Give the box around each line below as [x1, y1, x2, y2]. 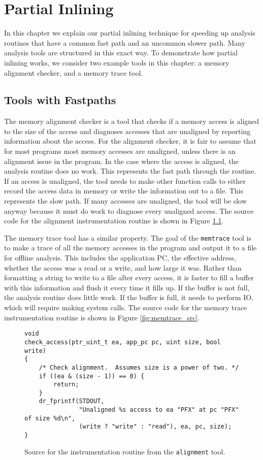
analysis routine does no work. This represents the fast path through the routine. [4, 166, 256, 176]
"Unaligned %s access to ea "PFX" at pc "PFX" [79, 406, 239, 414]
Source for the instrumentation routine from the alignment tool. [24, 446, 225, 456]
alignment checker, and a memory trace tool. [4, 67, 143, 78]
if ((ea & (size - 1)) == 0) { [39, 372, 145, 380]
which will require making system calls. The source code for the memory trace [4, 302, 247, 313]
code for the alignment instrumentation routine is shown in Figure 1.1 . [4, 215, 224, 226]
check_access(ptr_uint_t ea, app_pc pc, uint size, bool [24, 338, 221, 346]
